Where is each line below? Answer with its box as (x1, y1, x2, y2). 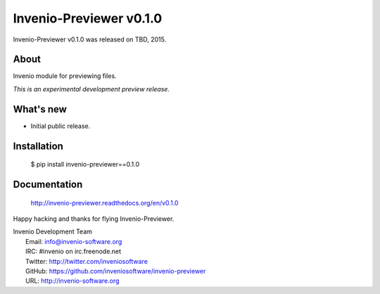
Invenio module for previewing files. (13, 72, 117, 80)
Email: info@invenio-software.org (25, 237, 122, 245)
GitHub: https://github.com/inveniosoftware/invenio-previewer (25, 267, 206, 275)
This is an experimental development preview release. (13, 84, 170, 93)
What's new (13, 103, 67, 115)
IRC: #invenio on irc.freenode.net (25, 247, 122, 256)
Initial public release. (30, 122, 91, 130)
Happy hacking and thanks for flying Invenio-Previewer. (13, 215, 175, 223)
